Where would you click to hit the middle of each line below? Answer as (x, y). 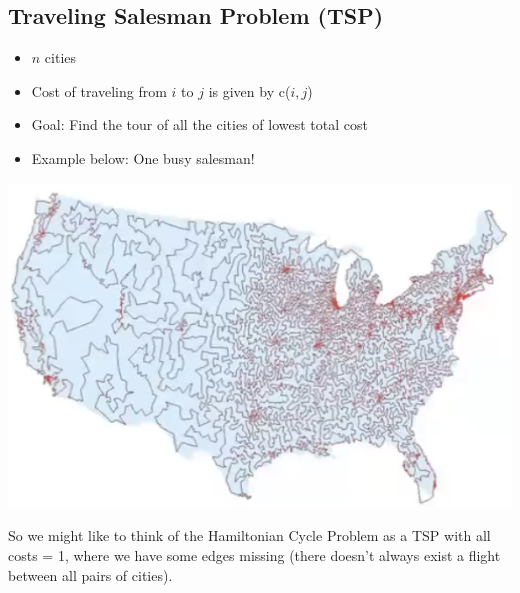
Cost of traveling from (99, 90)
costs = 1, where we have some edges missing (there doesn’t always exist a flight (254, 554)
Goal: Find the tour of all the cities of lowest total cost (199, 124)
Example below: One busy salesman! (143, 157)
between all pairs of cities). (90, 574)
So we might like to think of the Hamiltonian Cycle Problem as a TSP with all (249, 535)
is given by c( (249, 90)
